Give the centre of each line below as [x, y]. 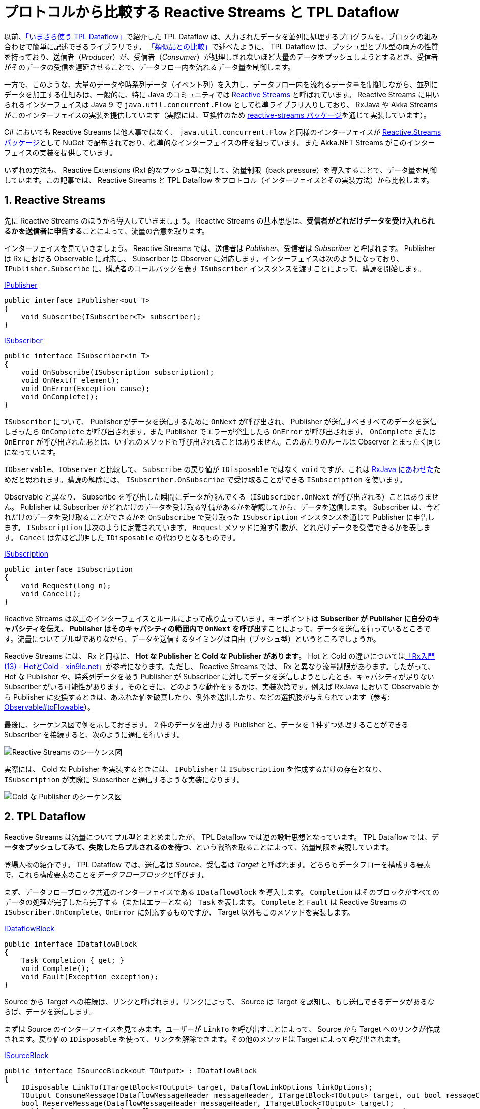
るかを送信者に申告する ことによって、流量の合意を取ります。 [107, 231]
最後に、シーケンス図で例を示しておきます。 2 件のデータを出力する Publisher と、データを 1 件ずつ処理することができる [206, 724]
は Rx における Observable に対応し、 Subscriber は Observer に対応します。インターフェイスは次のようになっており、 [204, 258]
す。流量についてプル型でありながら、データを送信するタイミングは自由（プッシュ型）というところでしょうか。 [192, 639]
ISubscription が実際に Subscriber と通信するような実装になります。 [124, 779]
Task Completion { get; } [73, 961]
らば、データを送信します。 [50, 1012]
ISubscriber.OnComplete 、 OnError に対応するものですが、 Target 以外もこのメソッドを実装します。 [179, 912]
